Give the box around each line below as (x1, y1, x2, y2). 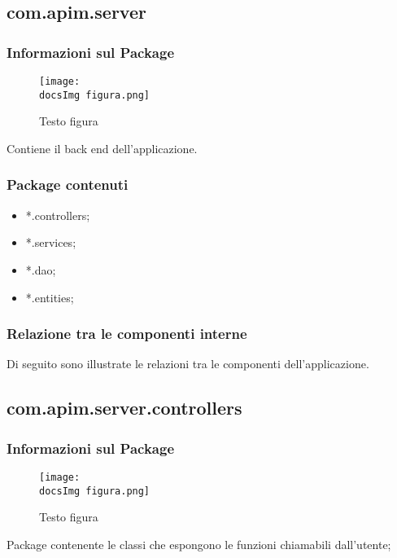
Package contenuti (7, 174, 129, 195)
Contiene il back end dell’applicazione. (7, 139, 198, 156)
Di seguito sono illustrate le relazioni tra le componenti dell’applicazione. (7, 355, 369, 372)
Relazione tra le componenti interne (7, 323, 247, 344)
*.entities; (25, 288, 74, 305)
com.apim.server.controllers (7, 395, 242, 420)
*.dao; (25, 261, 56, 278)
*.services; (25, 234, 76, 251)
